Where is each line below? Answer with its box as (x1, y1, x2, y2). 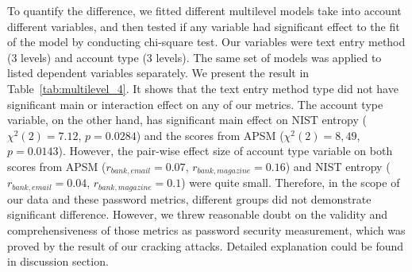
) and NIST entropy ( (285, 157, 391, 174)
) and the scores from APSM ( (136, 126, 284, 143)
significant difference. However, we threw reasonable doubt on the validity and (7, 206, 388, 223)
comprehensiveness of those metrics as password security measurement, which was (7, 222, 406, 239)
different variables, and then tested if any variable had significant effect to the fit (7, 17, 400, 34)
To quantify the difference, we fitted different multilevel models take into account (7, 2, 402, 18)
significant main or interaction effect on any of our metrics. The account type (7, 95, 383, 112)
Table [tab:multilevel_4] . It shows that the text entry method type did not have (7, 80, 399, 96)
